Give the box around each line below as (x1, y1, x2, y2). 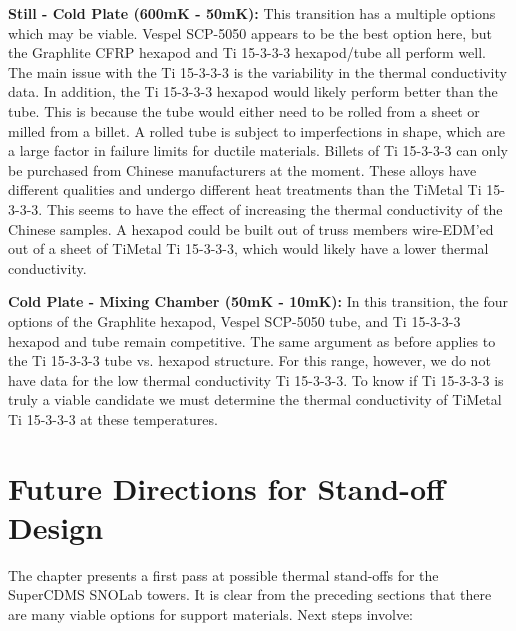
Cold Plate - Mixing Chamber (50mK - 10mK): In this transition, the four (8, 291, 508, 312)
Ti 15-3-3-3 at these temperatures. (8, 408, 218, 429)
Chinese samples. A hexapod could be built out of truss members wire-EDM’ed (8, 218, 494, 239)
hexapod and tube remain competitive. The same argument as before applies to (8, 330, 496, 351)
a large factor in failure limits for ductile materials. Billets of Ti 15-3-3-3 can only (8, 140, 508, 161)
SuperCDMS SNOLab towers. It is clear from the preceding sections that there (8, 584, 492, 605)
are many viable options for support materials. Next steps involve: (8, 603, 413, 624)
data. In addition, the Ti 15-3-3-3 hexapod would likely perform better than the (8, 81, 498, 102)
